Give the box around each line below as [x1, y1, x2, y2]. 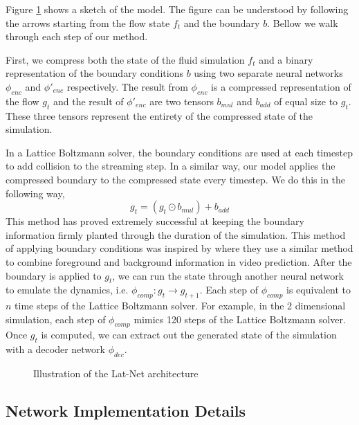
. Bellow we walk [267, 15, 338, 30]
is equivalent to [286, 282, 351, 297]
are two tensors [149, 93, 214, 108]
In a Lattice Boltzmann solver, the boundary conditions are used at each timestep [6, 145, 353, 159]
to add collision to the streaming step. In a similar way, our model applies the [6, 159, 335, 173]
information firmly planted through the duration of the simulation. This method [6, 227, 346, 242]
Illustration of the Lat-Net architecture [33, 366, 199, 381]
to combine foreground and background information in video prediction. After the [6, 254, 352, 269]
